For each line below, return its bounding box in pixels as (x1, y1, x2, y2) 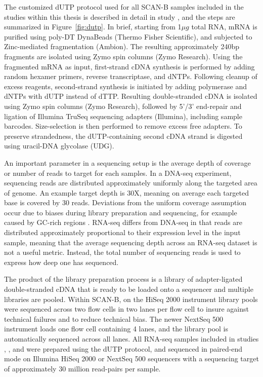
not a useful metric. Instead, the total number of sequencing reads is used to (4, 247, 241, 257)
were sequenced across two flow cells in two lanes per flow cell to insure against (4, 304, 249, 314)
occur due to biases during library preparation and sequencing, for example (4, 207, 237, 217)
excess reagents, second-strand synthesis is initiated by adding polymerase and (4, 81, 247, 91)
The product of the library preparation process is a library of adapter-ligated (4, 274, 243, 284)
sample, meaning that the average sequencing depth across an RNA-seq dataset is (4, 237, 257, 247)
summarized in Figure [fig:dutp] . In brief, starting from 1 (4, 21, 182, 32)
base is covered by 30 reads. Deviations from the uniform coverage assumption (4, 197, 247, 208)
